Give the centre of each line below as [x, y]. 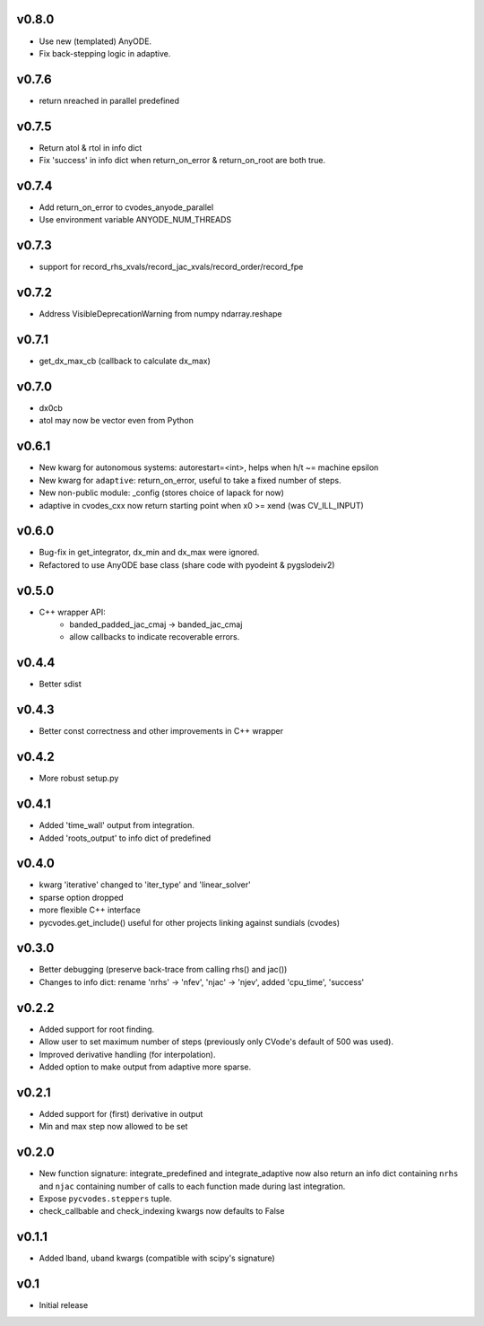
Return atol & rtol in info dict [91, 147]
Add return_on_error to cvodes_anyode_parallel [126, 207]
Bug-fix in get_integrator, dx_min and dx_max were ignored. [149, 553]
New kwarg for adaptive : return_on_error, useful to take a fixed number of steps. [190, 480]
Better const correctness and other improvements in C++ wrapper [161, 731]
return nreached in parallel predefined [109, 100]
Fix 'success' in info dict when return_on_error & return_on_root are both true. [182, 161]
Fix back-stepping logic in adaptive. [105, 53]
